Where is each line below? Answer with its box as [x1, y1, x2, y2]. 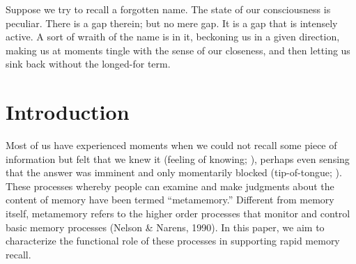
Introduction [6, 98, 130, 126]
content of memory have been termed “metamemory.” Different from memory [6, 192, 334, 207]
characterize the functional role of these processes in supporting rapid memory [6, 233, 340, 248]
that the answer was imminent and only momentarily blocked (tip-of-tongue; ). [6, 165, 342, 180]
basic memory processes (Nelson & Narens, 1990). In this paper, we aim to [6, 219, 325, 234]
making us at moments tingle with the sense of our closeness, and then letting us [6, 42, 350, 57]
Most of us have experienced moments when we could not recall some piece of [6, 138, 337, 153]
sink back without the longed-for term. [6, 56, 171, 71]
